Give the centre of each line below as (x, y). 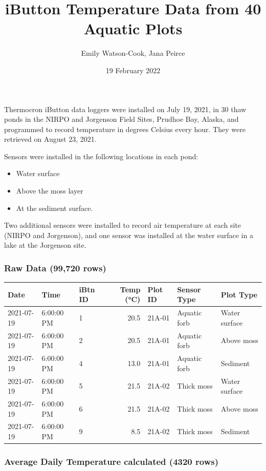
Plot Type (239, 294)
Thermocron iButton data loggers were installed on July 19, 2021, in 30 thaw (125, 109)
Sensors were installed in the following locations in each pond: (101, 156)
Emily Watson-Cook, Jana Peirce (133, 53)
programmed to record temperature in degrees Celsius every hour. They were (125, 129)
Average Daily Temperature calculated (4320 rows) (111, 461)
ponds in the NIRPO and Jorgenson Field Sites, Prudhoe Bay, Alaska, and (121, 119)
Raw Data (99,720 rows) (55, 267)
